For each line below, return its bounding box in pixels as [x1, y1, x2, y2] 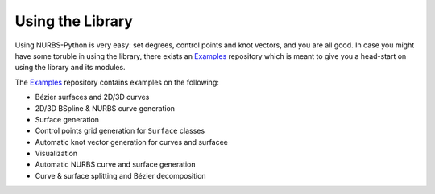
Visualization [35, 149, 78, 159]
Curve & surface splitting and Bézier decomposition [35, 171, 206, 180]
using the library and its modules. [14, 63, 126, 72]
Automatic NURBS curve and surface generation [35, 159, 196, 169]
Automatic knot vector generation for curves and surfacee [35, 137, 229, 147]
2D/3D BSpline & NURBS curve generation [35, 103, 176, 113]
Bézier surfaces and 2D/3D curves [35, 93, 150, 102]
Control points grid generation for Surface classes [35, 126, 205, 136]
